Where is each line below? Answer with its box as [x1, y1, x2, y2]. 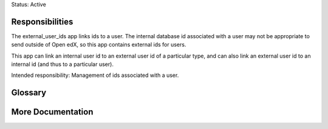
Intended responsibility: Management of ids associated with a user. [11, 71, 179, 79]
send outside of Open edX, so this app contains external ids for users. [11, 41, 186, 48]
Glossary [11, 88, 47, 98]
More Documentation [11, 107, 94, 117]
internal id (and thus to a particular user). [11, 61, 114, 68]
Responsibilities [11, 16, 73, 27]
